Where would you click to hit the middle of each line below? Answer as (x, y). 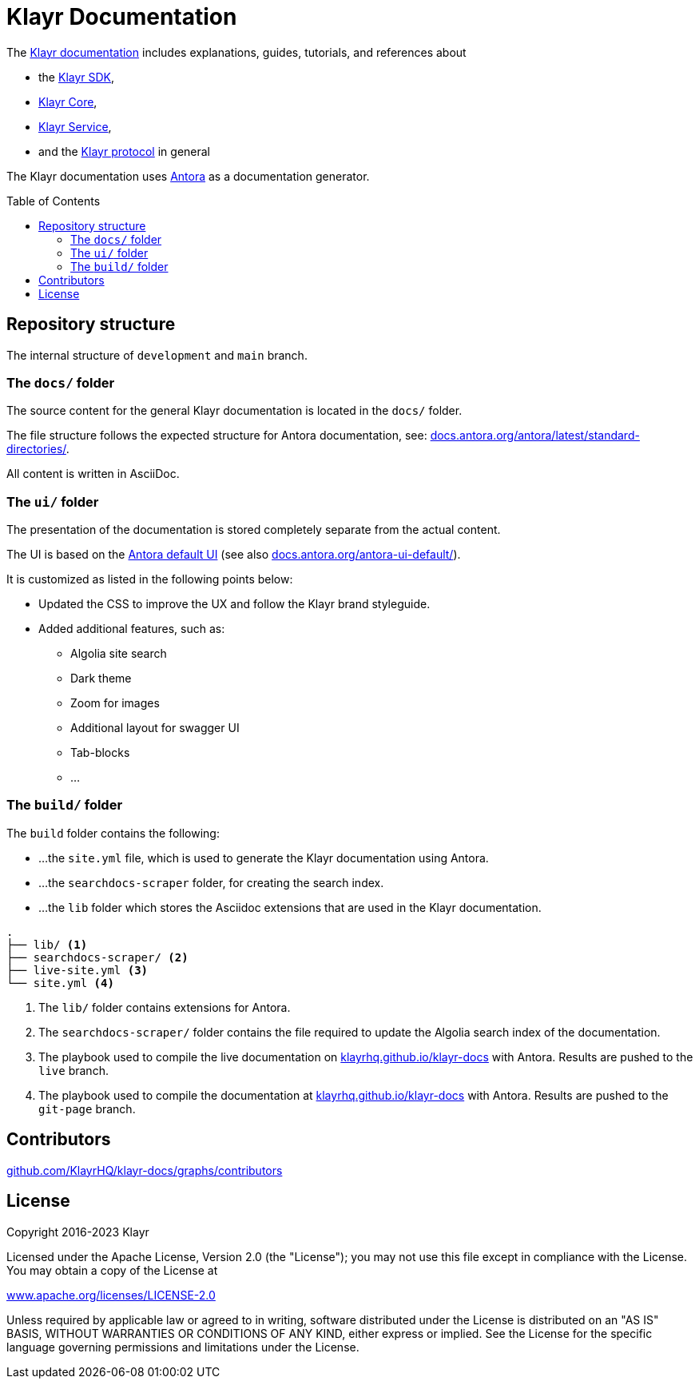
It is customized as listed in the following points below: (150, 579)
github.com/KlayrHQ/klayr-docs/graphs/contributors (145, 1170)
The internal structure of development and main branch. (157, 355)
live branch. (73, 1070)
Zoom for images (115, 703)
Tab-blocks (100, 753)
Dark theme (101, 679)
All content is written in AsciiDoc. (93, 474)
